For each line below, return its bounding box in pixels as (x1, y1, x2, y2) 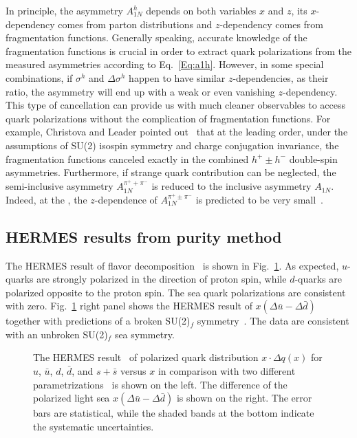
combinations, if (6, 70, 73, 85)
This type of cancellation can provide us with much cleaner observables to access (6, 98, 346, 112)
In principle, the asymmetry (6, 3, 123, 17)
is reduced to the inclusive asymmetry (151, 179, 312, 193)
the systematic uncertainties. (33, 419, 154, 433)
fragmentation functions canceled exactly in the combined (6, 151, 249, 166)
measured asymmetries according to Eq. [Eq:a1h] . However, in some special (6, 57, 324, 72)
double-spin (289, 151, 338, 166)
